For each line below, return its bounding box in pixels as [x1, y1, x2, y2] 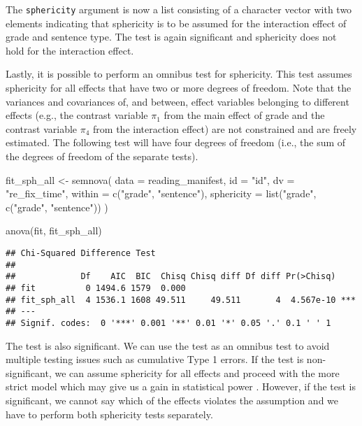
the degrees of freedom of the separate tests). [6, 149, 198, 163]
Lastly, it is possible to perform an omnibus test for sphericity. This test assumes [6, 66, 352, 81]
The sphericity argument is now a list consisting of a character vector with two [6, 2, 352, 16]
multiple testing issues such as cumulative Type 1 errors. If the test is [6, 352, 304, 367]
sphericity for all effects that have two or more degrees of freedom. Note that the [6, 80, 352, 95]
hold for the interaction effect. [6, 43, 134, 57]
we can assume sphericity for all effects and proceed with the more [55, 365, 340, 380]
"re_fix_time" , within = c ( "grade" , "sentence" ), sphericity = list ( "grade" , [6, 186, 317, 201]
